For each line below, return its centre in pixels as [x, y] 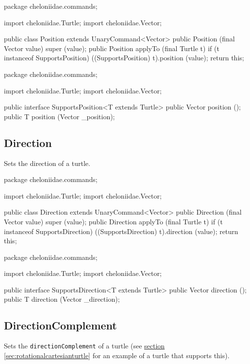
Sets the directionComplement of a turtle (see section [84, 346]
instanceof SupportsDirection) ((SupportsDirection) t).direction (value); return [121, 231]
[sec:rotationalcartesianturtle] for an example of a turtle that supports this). [117, 355]
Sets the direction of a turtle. [47, 163]
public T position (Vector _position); [59, 116]
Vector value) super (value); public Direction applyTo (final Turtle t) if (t [113, 221]
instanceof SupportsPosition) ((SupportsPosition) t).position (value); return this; [124, 58]
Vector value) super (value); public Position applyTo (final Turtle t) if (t [112, 48]
